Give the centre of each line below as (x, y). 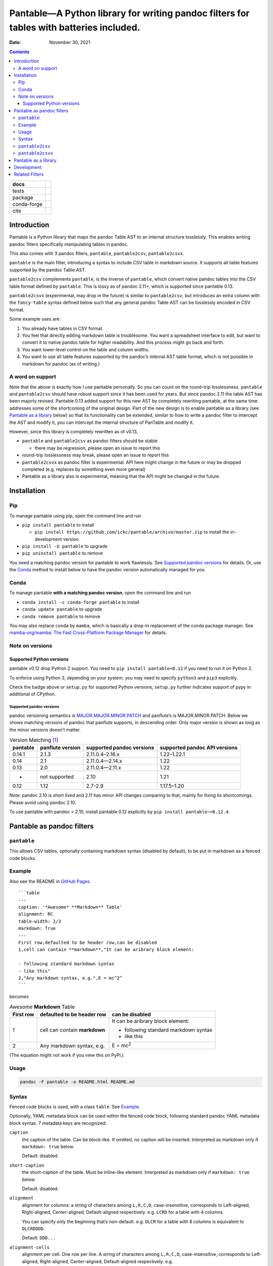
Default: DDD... (39, 1238)
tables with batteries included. (75, 27)
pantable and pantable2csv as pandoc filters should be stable (90, 441)
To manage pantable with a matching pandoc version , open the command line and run (100, 593)
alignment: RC (36, 914)
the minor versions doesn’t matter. (45, 730)
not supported (57, 777)
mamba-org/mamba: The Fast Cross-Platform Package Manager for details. (88, 632)
